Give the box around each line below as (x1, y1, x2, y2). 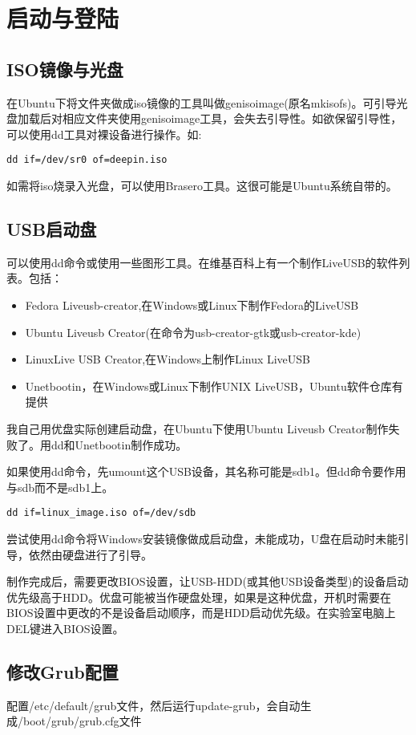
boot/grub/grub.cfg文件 (22, 713, 142, 729)
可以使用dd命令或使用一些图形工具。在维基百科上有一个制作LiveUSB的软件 (6, 254, 399, 270)
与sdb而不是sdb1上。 (6, 478, 114, 495)
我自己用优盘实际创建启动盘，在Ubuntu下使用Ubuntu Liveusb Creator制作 (6, 420, 389, 437)
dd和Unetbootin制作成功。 (50, 436, 188, 453)
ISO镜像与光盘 (6, 56, 123, 81)
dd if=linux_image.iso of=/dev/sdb (6, 507, 196, 519)
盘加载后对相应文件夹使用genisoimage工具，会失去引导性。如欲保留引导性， (6, 110, 402, 127)
